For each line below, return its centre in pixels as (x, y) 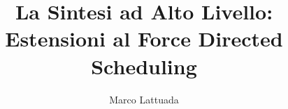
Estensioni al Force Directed (144, 39)
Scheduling (144, 66)
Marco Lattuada (144, 99)
